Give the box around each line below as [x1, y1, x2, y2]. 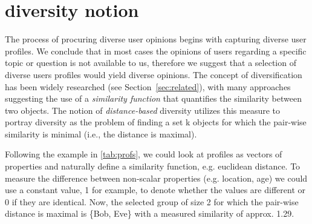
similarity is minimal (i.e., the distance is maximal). [5, 127, 197, 140]
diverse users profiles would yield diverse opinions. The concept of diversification [5, 68, 302, 81]
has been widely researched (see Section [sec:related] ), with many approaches [5, 80, 291, 93]
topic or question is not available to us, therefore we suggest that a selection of [5, 56, 296, 69]
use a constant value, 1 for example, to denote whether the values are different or [5, 183, 305, 196]
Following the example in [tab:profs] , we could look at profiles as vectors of [5, 148, 282, 160]
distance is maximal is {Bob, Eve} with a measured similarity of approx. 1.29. [5, 207, 294, 220]
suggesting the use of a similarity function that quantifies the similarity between [5, 92, 302, 105]
